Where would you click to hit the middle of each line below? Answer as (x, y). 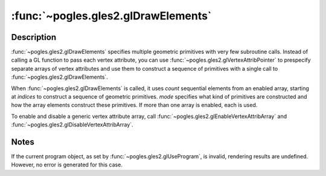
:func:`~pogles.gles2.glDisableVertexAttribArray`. (72, 125)
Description (34, 37)
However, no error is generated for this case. (67, 165)
